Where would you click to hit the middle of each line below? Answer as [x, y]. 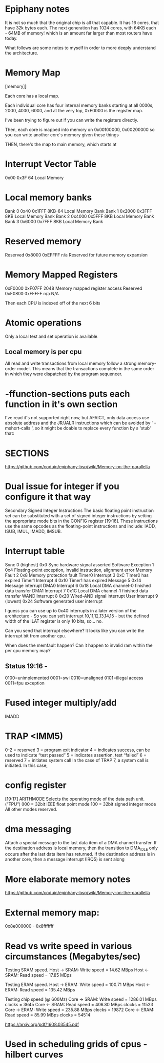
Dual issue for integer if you [62, 487]
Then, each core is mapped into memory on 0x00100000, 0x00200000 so [80, 129]
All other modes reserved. [31, 809]
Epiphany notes [37, 9]
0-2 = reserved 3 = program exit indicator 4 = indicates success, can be [78, 750]
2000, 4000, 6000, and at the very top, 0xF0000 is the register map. [74, 110]
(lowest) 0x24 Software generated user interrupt [54, 601]
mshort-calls [18, 428]
